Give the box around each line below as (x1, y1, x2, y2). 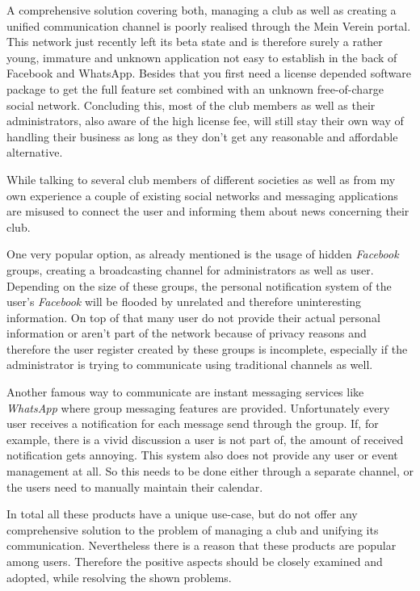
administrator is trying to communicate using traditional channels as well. (6, 356, 373, 373)
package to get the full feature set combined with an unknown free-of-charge (6, 80, 384, 97)
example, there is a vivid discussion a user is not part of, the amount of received (6, 430, 404, 447)
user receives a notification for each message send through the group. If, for (6, 415, 379, 432)
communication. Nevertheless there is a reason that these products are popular (6, 537, 397, 554)
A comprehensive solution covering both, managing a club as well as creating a (6, 2, 397, 18)
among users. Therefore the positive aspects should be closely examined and (6, 553, 383, 569)
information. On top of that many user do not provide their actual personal (6, 308, 380, 325)
